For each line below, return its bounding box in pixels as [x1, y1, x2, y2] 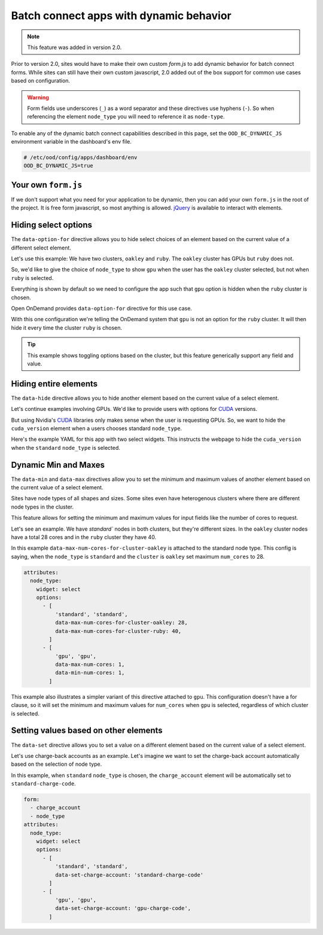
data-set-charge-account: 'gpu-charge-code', [54, 905, 191, 912]
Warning [27, 93, 49, 101]
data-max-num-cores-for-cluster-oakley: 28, [54, 619, 188, 626]
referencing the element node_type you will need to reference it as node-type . [27, 113, 225, 120]
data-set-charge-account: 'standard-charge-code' [54, 871, 204, 878]
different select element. [11, 244, 72, 251]
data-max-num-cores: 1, [54, 661, 125, 668]
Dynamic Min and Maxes [11, 459, 105, 470]
